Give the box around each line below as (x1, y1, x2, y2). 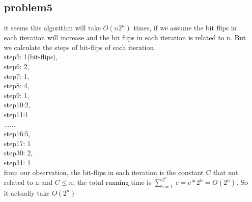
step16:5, (4, 128, 30, 139)
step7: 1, (4, 71, 29, 81)
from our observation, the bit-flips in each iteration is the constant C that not (4, 167, 238, 177)
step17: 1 (4, 138, 31, 148)
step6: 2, (4, 61, 29, 71)
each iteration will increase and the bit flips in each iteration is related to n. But (4, 32, 246, 43)
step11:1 (4, 109, 28, 119)
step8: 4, (4, 80, 29, 91)
